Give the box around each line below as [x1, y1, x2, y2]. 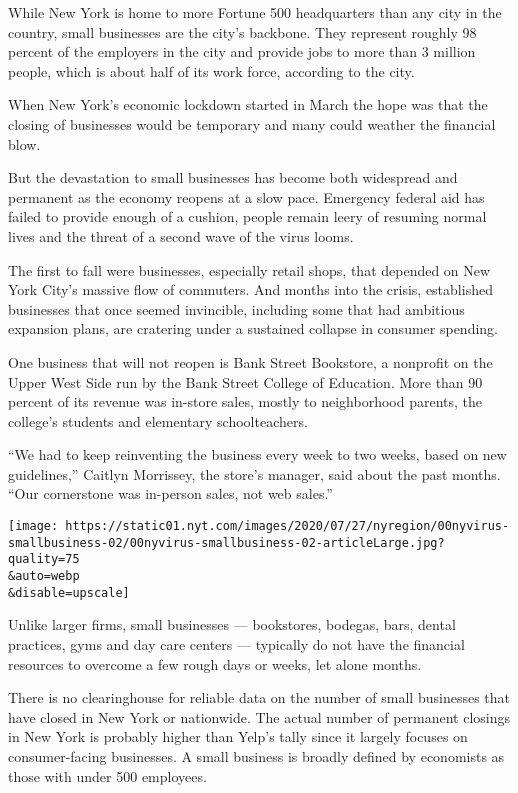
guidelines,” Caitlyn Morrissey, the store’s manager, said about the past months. [8, 463, 501, 484]
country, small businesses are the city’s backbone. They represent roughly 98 [8, 21, 477, 42]
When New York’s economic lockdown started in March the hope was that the [8, 94, 488, 115]
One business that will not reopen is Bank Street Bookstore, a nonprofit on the [8, 351, 493, 372]
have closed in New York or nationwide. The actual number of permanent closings [8, 706, 511, 727]
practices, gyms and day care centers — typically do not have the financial [8, 633, 465, 654]
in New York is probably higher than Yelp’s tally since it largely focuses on [8, 726, 468, 747]
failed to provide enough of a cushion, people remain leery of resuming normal [8, 206, 487, 227]
